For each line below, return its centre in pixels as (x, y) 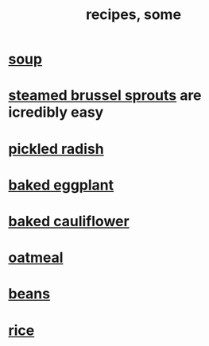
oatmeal (36, 258)
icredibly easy (56, 112)
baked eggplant (61, 185)
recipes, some (134, 15)
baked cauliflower (69, 221)
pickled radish (56, 149)
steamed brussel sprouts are (105, 96)
